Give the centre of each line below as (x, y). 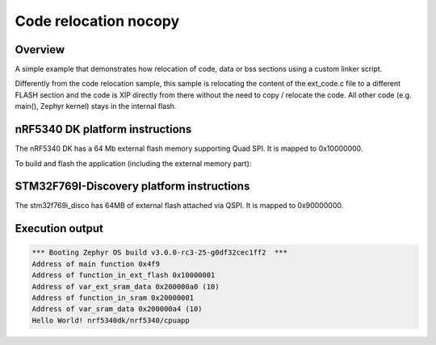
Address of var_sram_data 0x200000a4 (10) (117, 309)
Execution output (59, 229)
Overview (40, 50)
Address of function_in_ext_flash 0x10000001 (124, 275)
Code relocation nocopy (97, 21)
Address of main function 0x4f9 (96, 264)
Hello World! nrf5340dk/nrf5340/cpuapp (111, 320)
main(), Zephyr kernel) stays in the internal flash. (96, 106)
